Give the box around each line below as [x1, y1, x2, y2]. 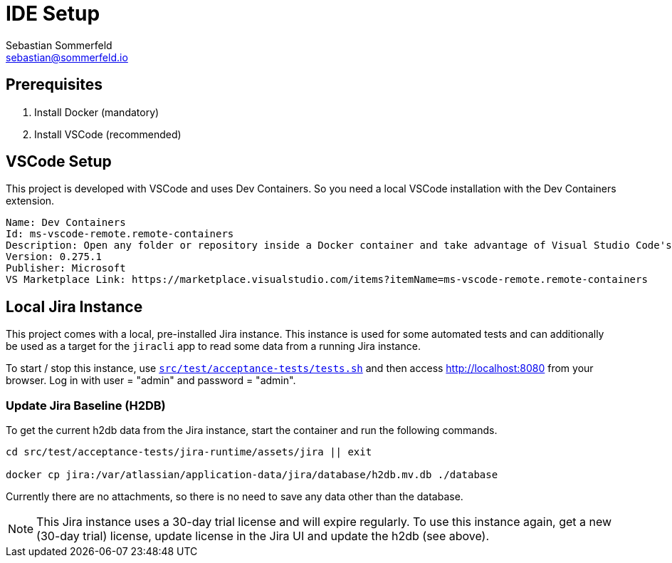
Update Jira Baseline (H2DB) [6, 398, 166, 413]
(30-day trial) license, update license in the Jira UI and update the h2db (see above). [36, 529, 490, 544]
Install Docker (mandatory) [34, 105, 159, 118]
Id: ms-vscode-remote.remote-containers [6, 228, 234, 240]
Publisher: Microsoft [6, 262, 126, 274]
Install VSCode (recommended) [34, 128, 182, 140]
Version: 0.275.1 [6, 251, 102, 263]
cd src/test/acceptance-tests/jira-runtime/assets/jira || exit [6, 446, 372, 458]
